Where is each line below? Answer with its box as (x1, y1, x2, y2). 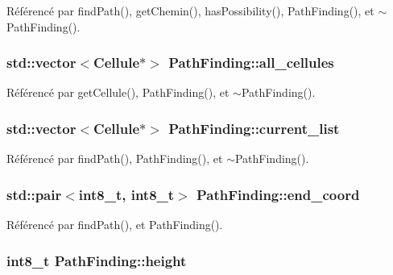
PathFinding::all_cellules (168, 52, 334, 73)
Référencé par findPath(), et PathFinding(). (6, 216, 223, 233)
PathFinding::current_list (168, 118, 340, 138)
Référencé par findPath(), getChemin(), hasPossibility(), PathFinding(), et (6, 2, 374, 19)
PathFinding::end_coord (196, 184, 360, 204)
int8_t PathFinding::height (6, 250, 187, 270)
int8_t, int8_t (78, 184, 175, 204)
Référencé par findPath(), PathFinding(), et (6, 150, 223, 167)
